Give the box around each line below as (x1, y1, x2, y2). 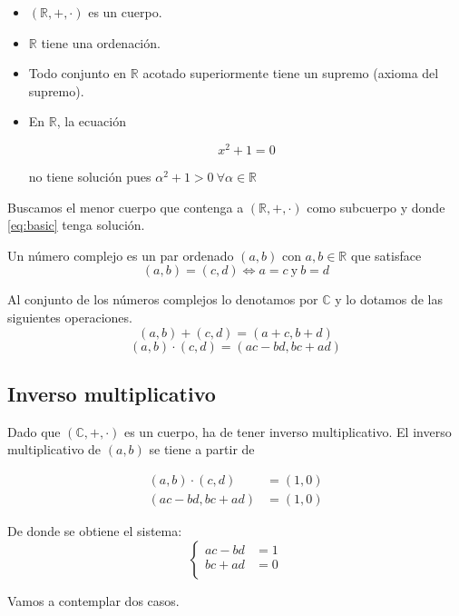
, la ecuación (56, 112, 126, 131)
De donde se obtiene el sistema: (7, 522, 182, 541)
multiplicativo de (7, 440, 102, 459)
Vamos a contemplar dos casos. (7, 591, 180, 610)
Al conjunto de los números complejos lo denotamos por (7, 290, 318, 309)
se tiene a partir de (149, 440, 255, 459)
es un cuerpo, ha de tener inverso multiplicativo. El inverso (123, 422, 452, 441)
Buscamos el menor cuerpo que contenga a (7, 197, 244, 216)
